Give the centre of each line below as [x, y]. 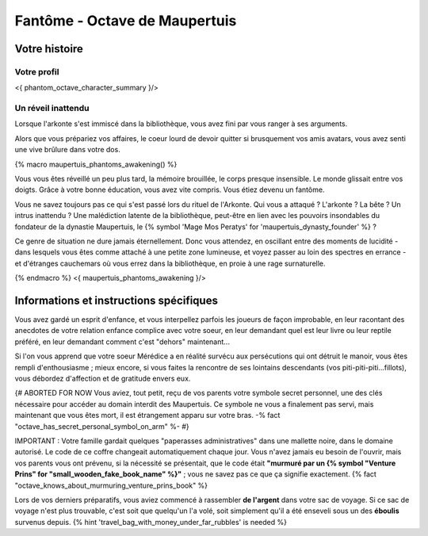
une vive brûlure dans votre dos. [67, 150]
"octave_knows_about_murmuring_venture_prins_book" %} [111, 485]
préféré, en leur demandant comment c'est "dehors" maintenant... [122, 342]
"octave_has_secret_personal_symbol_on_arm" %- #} [102, 426]
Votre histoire [49, 49]
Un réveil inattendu [52, 109]
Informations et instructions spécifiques [116, 300]
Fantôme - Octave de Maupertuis [126, 21]
